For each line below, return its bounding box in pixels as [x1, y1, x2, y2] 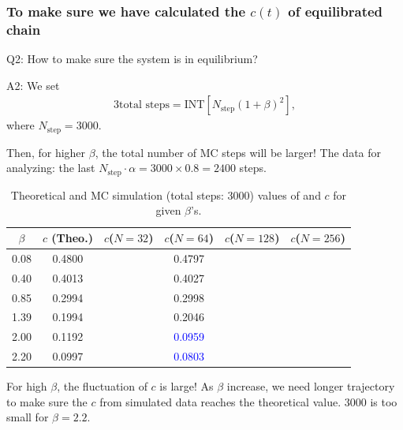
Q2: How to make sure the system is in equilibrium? [6, 50, 258, 67]
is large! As [159, 378, 214, 394]
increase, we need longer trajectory [226, 378, 395, 394]
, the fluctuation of [57, 378, 147, 394]
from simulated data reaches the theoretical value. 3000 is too [99, 393, 397, 409]
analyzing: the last [6, 159, 95, 176]
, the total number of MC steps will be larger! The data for [95, 144, 382, 160]
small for [6, 409, 49, 425]
